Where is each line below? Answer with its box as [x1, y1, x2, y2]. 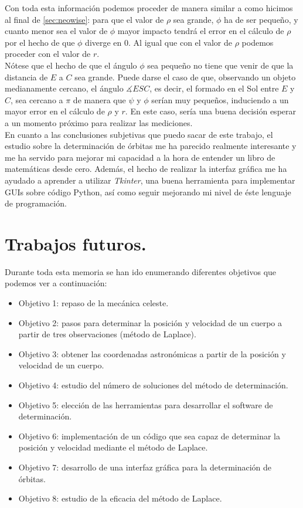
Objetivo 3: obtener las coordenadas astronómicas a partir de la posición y [18, 347, 286, 360]
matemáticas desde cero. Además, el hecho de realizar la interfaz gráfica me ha [5, 162, 287, 175]
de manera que [73, 93, 126, 106]
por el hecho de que [5, 36, 75, 48]
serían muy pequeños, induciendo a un [151, 93, 289, 106]
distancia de [5, 70, 48, 83]
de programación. [5, 197, 67, 209]
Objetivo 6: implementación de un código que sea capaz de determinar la [18, 429, 280, 442]
